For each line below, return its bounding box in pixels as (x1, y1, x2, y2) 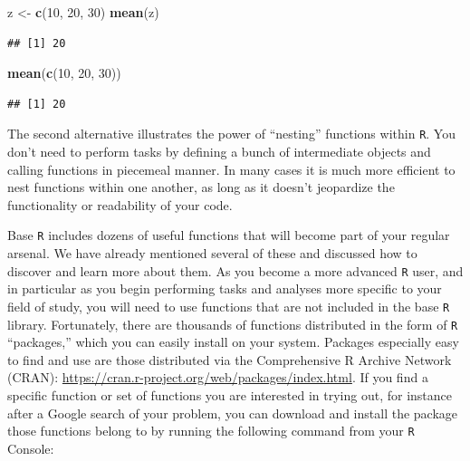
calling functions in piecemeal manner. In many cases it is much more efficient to (7, 159, 456, 178)
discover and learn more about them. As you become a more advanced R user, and (7, 261, 464, 280)
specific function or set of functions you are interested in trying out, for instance (7, 386, 452, 404)
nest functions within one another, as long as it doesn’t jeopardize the (7, 178, 395, 197)
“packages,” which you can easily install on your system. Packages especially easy (7, 332, 459, 351)
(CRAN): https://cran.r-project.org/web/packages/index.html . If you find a (7, 368, 428, 387)
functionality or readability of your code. (7, 195, 233, 214)
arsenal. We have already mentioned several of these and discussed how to (7, 244, 417, 263)
